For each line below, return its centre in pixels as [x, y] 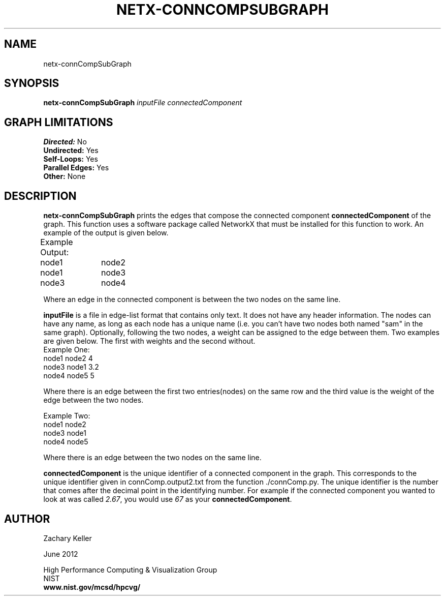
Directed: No [65, 142]
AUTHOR [27, 519]
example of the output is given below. [106, 233]
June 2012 [61, 554]
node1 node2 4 [68, 358]
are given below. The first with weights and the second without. [149, 341]
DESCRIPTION [40, 196]
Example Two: [67, 416]
